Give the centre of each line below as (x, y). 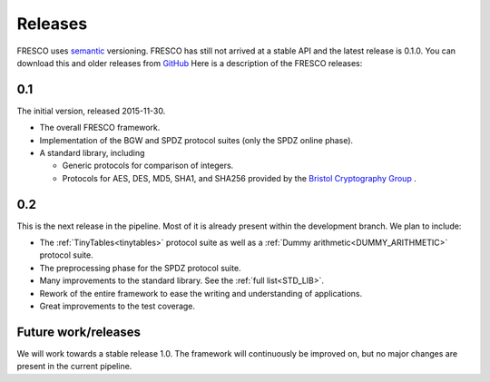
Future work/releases (78, 332)
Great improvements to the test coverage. (117, 306)
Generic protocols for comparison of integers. (148, 166)
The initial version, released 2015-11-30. (91, 111)
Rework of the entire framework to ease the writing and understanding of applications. (201, 293)
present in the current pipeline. (74, 367)
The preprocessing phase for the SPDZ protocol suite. (140, 268)
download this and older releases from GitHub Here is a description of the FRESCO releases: (190, 63)
